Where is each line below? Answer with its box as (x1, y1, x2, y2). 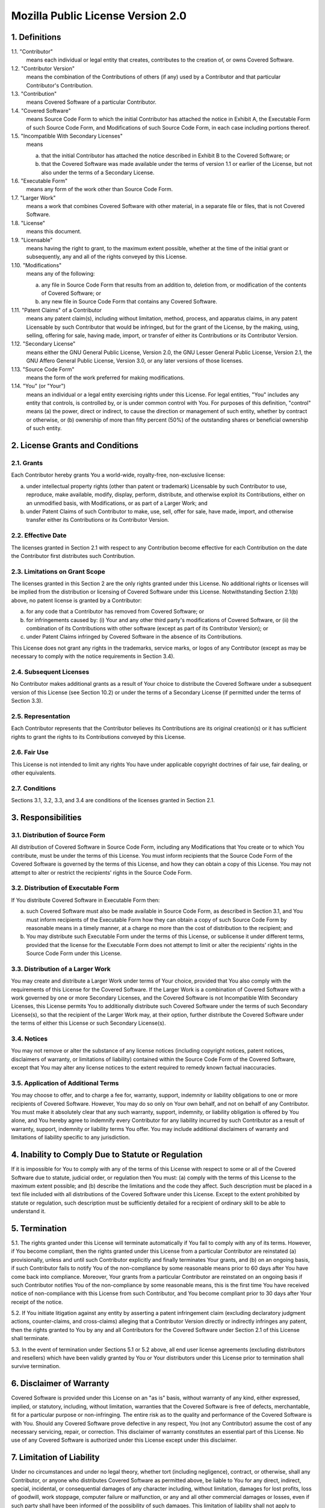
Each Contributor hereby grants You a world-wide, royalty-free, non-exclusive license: (11, 471, 226, 479)
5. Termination (11, 1223, 67, 1234)
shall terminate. (11, 1335, 49, 1342)
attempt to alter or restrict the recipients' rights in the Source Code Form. (11, 869, 193, 876)
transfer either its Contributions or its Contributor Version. (26, 516, 170, 524)
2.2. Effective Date (11, 531, 67, 540)
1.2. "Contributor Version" (11, 65, 75, 72)
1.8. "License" (11, 219, 45, 226)
